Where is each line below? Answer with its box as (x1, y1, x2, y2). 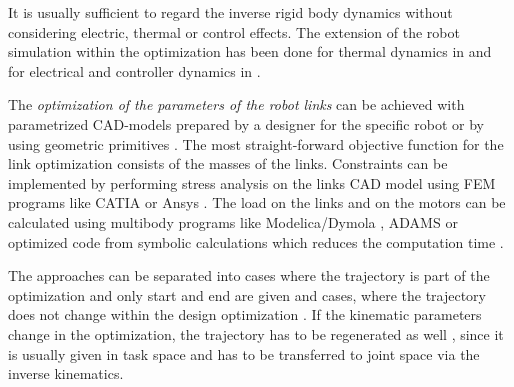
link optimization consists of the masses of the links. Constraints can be (8, 153, 448, 174)
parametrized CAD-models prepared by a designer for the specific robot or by (8, 113, 484, 134)
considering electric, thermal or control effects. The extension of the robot (8, 21, 460, 42)
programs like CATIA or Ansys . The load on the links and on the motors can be (8, 192, 506, 213)
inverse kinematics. (8, 363, 124, 384)
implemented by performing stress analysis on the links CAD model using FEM (8, 172, 496, 193)
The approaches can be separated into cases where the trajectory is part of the (8, 265, 490, 286)
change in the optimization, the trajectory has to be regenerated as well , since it (8, 323, 504, 344)
